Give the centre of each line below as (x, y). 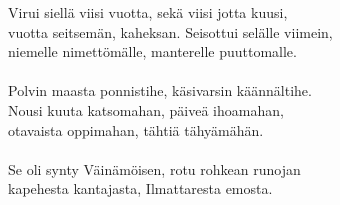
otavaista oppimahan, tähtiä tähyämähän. (136, 129)
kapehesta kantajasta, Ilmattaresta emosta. (140, 188)
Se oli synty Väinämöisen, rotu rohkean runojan (154, 168)
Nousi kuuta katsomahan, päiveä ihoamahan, (146, 109)
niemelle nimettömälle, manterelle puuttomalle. (152, 51)
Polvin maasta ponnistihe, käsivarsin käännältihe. (160, 90)
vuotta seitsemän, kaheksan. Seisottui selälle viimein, (170, 31)
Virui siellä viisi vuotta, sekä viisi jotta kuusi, (148, 12)
